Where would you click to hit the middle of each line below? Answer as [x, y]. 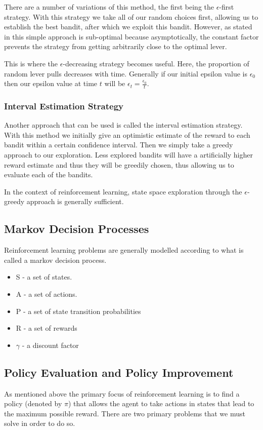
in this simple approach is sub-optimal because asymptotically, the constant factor [131, 36]
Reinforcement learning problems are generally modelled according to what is [124, 250]
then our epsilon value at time [51, 83]
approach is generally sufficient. [75, 201]
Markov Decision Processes [77, 229]
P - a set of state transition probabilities [78, 311]
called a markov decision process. [55, 260]
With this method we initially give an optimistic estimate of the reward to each [127, 134]
